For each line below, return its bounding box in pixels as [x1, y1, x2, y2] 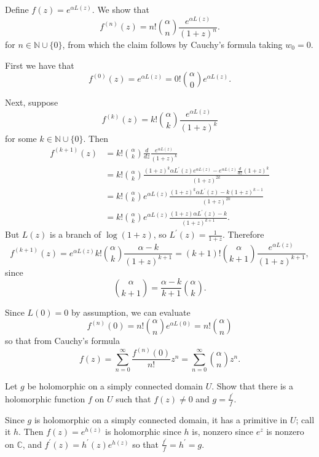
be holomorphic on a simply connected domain [27, 380, 203, 393]
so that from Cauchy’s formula [5, 334, 120, 347]
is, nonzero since [192, 425, 254, 438]
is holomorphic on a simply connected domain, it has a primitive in [34, 413, 288, 426]
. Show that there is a [211, 380, 293, 393]
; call [296, 413, 315, 426]
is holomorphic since [105, 425, 181, 438]
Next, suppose [5, 96, 58, 109]
